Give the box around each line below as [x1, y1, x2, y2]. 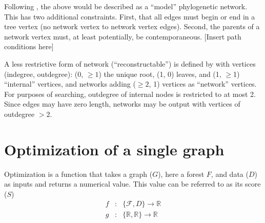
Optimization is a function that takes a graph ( [4, 168, 153, 179]
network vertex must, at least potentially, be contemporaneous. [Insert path [4, 31, 241, 42]
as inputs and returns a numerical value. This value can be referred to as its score [4, 178, 261, 189]
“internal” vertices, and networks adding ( [4, 78, 136, 89]
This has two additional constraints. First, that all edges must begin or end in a [4, 11, 255, 22]
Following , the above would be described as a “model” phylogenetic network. [4, 1, 248, 11]
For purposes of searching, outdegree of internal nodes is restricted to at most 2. [4, 88, 256, 99]
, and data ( [211, 168, 249, 179]
